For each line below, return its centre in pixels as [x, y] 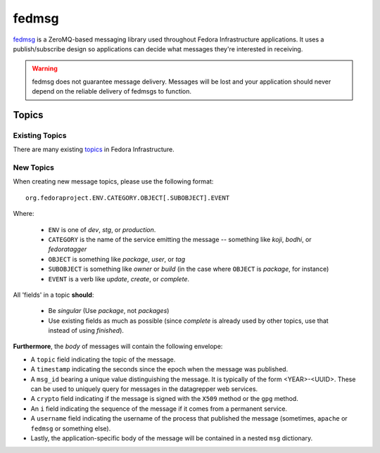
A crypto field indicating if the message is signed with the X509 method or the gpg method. [164, 399]
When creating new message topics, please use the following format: [113, 181]
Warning [45, 69]
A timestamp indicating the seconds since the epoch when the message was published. [159, 369]
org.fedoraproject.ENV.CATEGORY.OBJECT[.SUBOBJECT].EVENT [128, 198]
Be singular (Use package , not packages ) [109, 311]
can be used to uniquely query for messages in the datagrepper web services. [144, 389]
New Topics [33, 167]
